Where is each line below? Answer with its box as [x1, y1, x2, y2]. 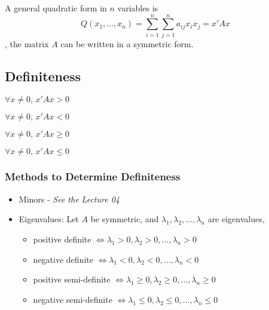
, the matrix [5, 37, 49, 50]
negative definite [33, 253, 93, 265]
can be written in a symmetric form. [60, 37, 194, 50]
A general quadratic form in [5, 2, 107, 14]
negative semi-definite [33, 293, 112, 305]
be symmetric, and [90, 213, 159, 225]
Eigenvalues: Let [19, 213, 79, 225]
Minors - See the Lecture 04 [19, 192, 120, 205]
